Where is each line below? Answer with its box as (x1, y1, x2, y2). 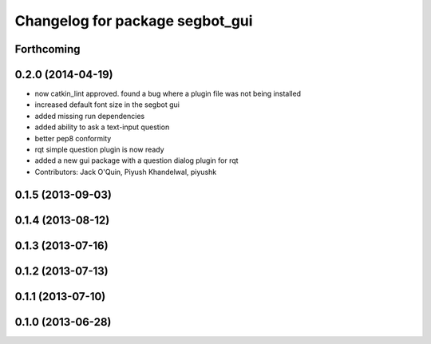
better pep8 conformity (34, 133, 112, 143)
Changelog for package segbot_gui (14, 12, 253, 30)
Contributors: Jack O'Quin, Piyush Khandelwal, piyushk (34, 167, 217, 176)
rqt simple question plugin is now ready (34, 144, 164, 155)
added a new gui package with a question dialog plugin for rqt (34, 156, 239, 165)
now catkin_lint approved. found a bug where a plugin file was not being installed (34, 89, 302, 99)
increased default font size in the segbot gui (34, 100, 180, 109)
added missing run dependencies (34, 111, 145, 121)
